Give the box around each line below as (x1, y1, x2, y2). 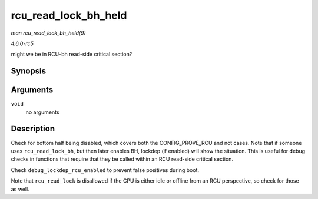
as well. (11, 185, 29, 193)
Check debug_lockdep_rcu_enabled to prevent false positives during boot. (11, 166, 200, 173)
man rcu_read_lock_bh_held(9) (11, 29, 87, 36)
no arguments (25, 109, 59, 116)
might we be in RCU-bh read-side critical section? (11, 50, 132, 58)
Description (11, 124, 55, 134)
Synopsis (11, 66, 47, 76)
